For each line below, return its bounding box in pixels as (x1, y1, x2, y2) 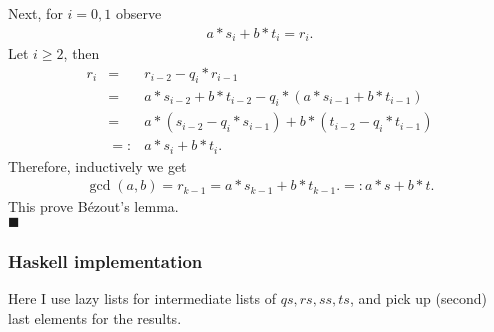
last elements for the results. (8, 307, 182, 328)
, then (63, 43, 100, 64)
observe (115, 3, 162, 23)
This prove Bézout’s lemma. (8, 196, 179, 217)
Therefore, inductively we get (8, 155, 187, 176)
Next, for (8, 3, 63, 23)
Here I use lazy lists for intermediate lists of (8, 288, 277, 309)
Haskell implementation (8, 248, 203, 273)
